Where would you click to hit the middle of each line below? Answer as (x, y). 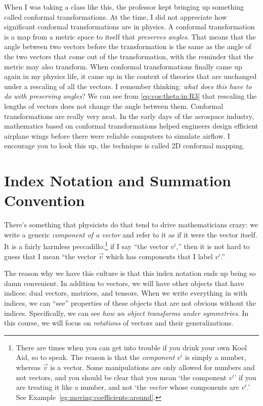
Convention (45, 200)
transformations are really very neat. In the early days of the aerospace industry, (129, 116)
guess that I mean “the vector (50, 256)
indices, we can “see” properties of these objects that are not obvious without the (130, 303)
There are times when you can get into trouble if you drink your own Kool (131, 347)
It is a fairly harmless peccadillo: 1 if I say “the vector (86, 246)
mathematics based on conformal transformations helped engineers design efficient (131, 126)
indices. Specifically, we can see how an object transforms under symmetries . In (126, 313)
